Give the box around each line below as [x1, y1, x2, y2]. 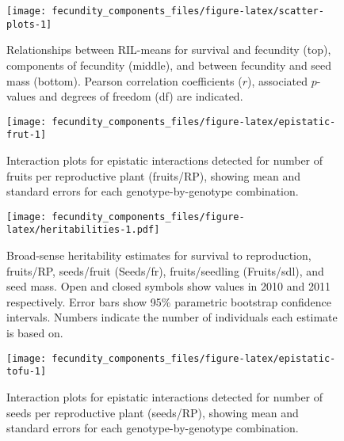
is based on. [6, 325, 63, 341]
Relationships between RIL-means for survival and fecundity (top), [6, 41, 331, 58]
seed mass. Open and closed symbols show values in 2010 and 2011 [6, 278, 331, 295]
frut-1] [6, 129, 47, 141]
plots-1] [6, 18, 52, 30]
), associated [247, 72, 308, 89]
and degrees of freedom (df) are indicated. [39, 88, 243, 105]
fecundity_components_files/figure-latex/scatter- [52, 6, 324, 17]
